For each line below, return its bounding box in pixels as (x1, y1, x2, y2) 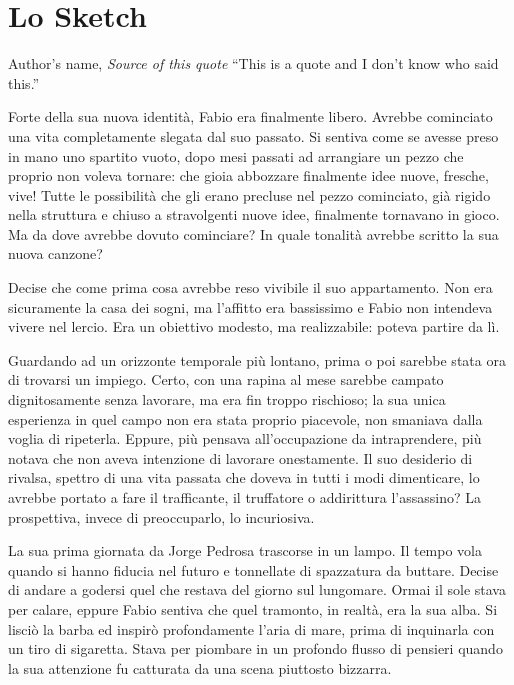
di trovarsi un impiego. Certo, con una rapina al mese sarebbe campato (8, 369, 444, 390)
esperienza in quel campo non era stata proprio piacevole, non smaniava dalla (8, 408, 483, 429)
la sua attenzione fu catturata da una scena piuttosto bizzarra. (8, 657, 392, 678)
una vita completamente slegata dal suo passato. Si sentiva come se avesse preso (8, 125, 499, 146)
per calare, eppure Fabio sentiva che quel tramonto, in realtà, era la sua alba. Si (8, 598, 498, 619)
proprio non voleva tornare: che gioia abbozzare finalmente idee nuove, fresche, (8, 165, 489, 186)
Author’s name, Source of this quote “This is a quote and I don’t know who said (8, 53, 499, 74)
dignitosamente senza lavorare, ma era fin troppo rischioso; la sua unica (8, 389, 446, 410)
